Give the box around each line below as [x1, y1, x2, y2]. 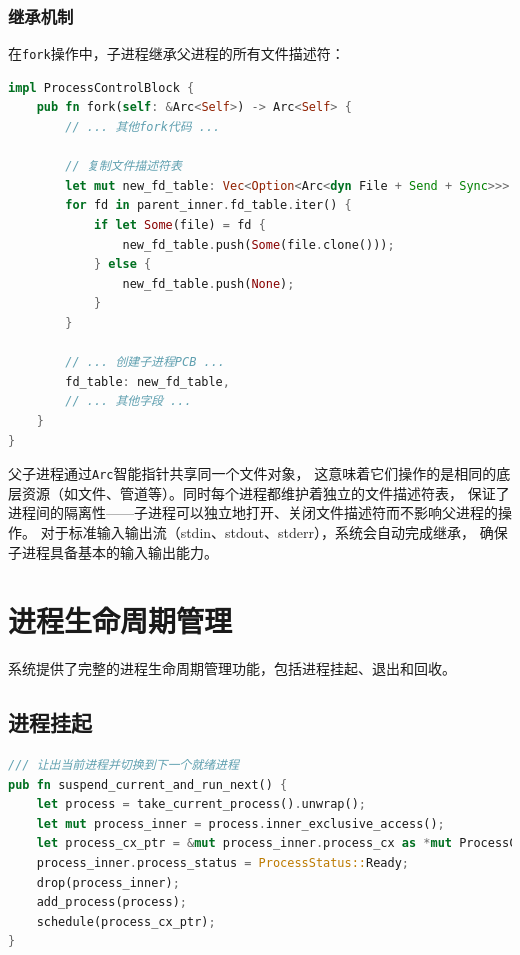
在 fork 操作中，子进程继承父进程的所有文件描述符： [8, 43, 345, 64]
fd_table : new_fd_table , [65, 374, 230, 389]
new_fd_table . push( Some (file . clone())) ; [122, 237, 395, 252]
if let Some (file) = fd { [93, 218, 266, 233]
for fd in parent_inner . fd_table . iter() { [65, 198, 352, 213]
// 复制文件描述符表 [65, 159, 182, 174]
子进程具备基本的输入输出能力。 [8, 541, 218, 562]
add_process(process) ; [36, 895, 187, 910]
